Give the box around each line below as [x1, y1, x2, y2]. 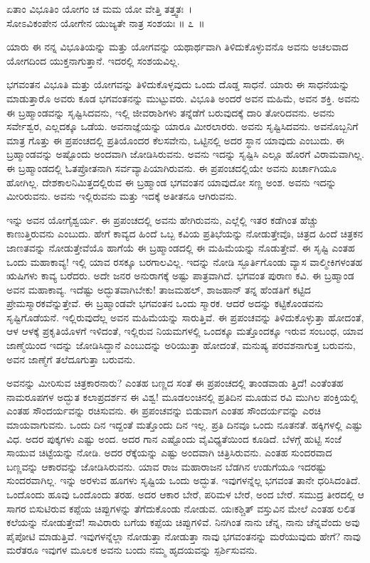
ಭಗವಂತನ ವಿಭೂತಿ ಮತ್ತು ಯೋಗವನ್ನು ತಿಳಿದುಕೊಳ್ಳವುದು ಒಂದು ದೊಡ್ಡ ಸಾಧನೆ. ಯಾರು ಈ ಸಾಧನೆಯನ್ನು [6, 77, 350, 92]
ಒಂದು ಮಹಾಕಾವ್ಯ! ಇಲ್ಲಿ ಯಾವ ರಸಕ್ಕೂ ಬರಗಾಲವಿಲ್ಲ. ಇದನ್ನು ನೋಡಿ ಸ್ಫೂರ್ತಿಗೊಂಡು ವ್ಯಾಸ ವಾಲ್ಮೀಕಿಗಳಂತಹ [6, 254, 363, 269]
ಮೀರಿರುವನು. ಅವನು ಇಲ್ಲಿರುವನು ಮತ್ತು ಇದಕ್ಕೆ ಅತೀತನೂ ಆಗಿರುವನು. [6, 188, 237, 203]
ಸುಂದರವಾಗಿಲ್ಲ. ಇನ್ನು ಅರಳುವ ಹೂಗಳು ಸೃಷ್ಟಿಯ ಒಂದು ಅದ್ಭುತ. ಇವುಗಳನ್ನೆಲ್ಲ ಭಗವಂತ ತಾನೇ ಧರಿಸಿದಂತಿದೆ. [6, 473, 361, 488]
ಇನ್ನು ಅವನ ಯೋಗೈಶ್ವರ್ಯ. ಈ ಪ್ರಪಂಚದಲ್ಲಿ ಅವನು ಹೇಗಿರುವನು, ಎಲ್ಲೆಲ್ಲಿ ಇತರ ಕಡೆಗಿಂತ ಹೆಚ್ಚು [6, 212, 319, 227]
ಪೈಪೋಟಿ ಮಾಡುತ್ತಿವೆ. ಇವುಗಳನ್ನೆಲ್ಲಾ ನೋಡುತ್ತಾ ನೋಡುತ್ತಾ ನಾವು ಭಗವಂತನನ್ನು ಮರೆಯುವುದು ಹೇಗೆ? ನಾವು [6, 528, 361, 543]
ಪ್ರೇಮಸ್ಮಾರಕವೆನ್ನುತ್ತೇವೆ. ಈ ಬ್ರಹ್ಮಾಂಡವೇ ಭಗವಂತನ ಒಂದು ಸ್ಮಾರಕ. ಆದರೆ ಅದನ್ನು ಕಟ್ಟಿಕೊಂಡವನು [6, 296, 324, 311]
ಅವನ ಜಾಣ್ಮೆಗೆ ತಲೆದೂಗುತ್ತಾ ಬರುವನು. [6, 351, 136, 366]
